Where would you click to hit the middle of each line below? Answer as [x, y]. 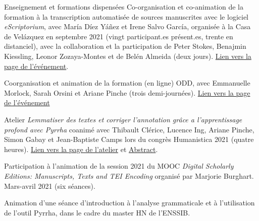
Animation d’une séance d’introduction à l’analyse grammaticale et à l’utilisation [129, 203]
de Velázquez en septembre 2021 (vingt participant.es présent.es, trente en [119, 36]
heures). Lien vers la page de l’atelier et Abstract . [81, 149]
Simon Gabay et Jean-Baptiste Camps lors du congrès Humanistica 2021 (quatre [129, 139]
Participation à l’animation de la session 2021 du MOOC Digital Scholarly [119, 166]
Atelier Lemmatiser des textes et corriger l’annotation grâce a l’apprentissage [123, 119]
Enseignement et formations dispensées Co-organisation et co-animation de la [124, 7]
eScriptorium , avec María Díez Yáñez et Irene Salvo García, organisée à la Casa [127, 26]
